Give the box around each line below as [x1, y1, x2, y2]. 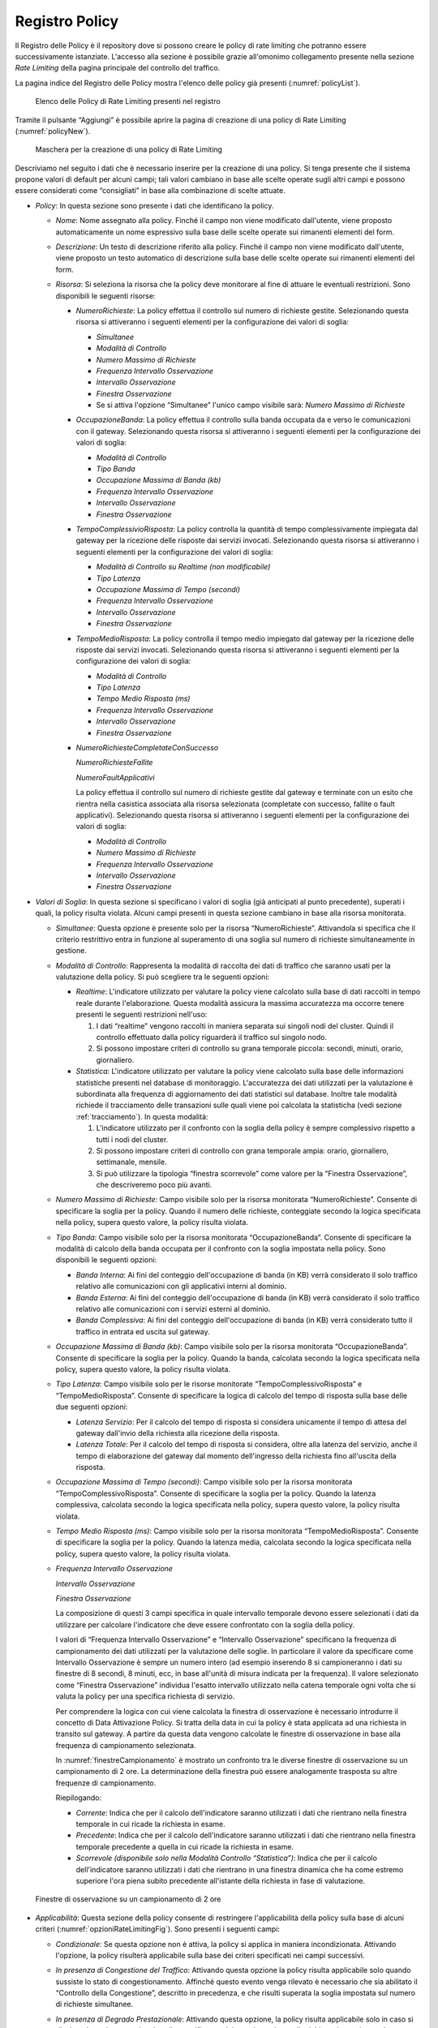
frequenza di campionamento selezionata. [55, 1740, 196, 1750]
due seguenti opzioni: [55, 1402, 128, 1411]
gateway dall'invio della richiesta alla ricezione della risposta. [75, 1428, 280, 1437]
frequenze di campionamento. [55, 1777, 157, 1788]
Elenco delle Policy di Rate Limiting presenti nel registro [35, 97, 221, 106]
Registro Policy [15, 12, 119, 30]
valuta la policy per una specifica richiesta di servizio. [55, 1691, 235, 1701]
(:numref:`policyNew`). [15, 126, 91, 135]
